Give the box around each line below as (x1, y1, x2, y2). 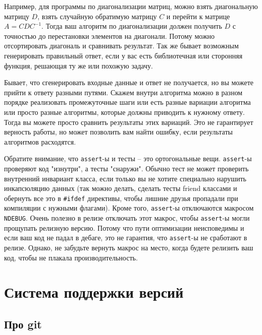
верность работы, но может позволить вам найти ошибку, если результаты (4, 126, 233, 137)
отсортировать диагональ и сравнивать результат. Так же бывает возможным (4, 40, 239, 51)
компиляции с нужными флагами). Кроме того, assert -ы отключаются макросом (4, 203, 254, 213)
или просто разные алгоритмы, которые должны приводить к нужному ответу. (4, 106, 245, 117)
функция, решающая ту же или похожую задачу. (4, 60, 153, 71)
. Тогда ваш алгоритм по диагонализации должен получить (41, 21, 222, 31)
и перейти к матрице (166, 11, 230, 21)
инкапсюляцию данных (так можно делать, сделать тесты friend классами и (4, 183, 237, 193)
